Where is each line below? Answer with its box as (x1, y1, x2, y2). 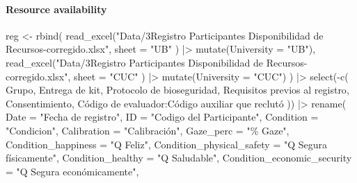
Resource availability (6, 1, 107, 16)
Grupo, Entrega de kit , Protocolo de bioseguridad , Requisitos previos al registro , (6, 82, 349, 97)
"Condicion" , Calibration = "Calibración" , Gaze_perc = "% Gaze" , (6, 123, 289, 137)
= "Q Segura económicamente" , (6, 164, 139, 178)
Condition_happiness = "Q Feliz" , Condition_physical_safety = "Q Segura (6, 137, 328, 151)
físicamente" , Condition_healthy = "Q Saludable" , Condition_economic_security (6, 150, 352, 165)
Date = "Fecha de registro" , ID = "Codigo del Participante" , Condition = (6, 110, 319, 124)
